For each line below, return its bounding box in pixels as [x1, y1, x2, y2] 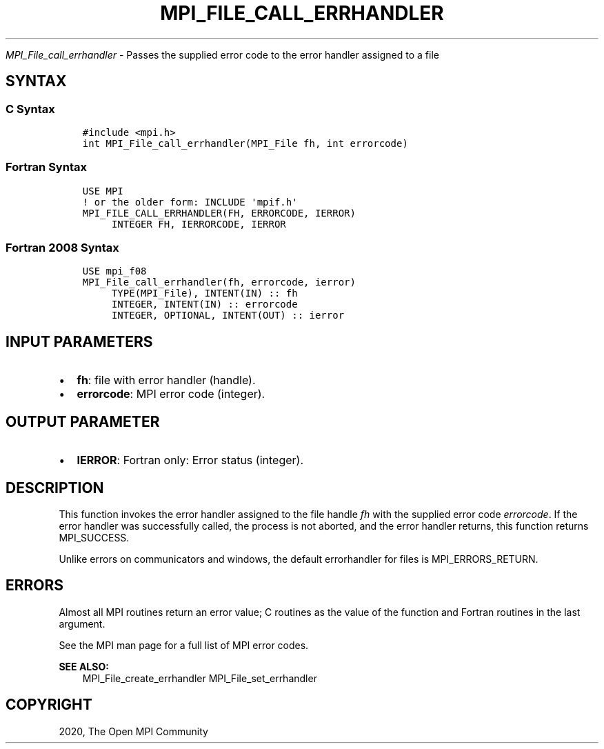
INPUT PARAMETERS [6, 332, 153, 350]
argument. [59, 617, 105, 630]
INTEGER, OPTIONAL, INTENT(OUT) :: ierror [111, 310, 345, 321]
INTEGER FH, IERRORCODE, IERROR [111, 218, 286, 230]
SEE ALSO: [59, 660, 109, 672]
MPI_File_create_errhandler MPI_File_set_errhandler [82, 672, 317, 684]
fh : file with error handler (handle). [77, 373, 256, 388]
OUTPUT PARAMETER [6, 412, 160, 430]
